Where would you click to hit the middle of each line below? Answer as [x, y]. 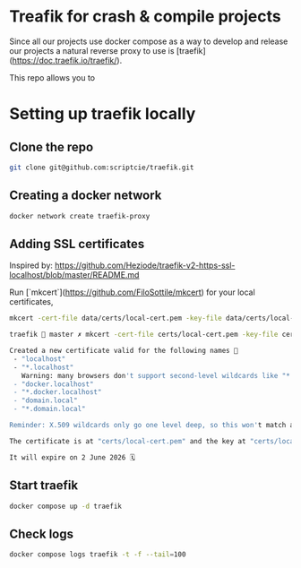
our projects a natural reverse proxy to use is [92, 50]
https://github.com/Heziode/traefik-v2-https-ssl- [145, 265]
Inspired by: [31, 265]
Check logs [42, 534]
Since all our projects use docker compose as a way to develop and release [149, 41]
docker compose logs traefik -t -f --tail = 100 [98, 555]
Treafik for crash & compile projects [145, 17]
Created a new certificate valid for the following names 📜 [124, 351]
